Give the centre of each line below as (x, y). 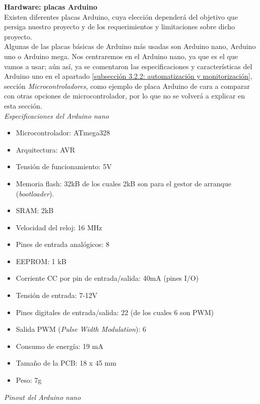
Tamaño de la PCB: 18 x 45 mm (66, 363)
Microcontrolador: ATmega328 (63, 133)
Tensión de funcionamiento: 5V (64, 166)
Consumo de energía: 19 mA (59, 346)
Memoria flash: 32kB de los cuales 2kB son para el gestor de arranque (123, 183)
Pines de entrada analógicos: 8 (62, 244)
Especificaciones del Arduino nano (56, 115)
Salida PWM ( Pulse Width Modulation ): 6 (81, 329)
